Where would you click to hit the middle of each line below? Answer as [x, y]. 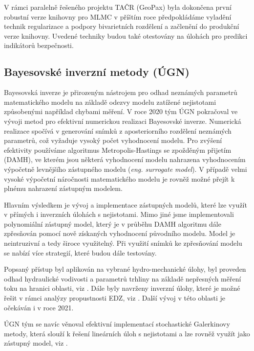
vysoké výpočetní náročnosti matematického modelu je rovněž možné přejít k [119, 178]
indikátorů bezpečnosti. [39, 45]
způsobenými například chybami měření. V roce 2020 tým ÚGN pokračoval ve [121, 111]
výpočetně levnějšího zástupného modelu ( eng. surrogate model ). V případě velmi [126, 169]
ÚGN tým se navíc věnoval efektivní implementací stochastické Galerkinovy [117, 324]
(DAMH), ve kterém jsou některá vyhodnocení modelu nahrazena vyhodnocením [125, 159]
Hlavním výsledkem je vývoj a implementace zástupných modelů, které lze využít [126, 204]
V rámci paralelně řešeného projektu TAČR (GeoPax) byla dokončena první [118, 7]
